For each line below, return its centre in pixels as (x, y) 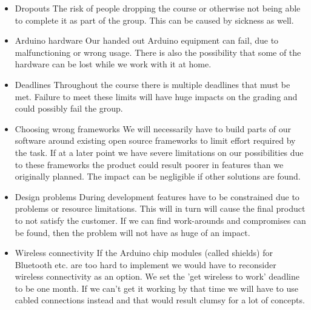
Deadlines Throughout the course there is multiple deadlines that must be (152, 84)
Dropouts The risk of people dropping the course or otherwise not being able (158, 8)
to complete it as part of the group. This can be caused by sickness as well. (154, 20)
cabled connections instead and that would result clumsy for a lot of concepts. (160, 300)
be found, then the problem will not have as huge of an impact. (132, 232)
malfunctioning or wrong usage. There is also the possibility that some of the (158, 52)
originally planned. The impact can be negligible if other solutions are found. (158, 176)
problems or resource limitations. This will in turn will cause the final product (160, 208)
